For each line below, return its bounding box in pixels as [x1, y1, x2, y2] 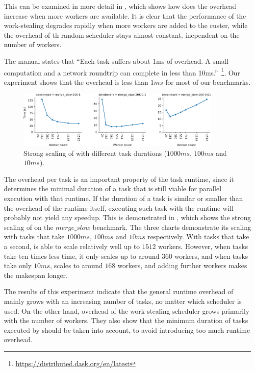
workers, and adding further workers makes [117, 260, 247, 271]
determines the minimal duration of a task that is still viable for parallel [4, 183, 222, 194]
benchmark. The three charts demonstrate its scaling [92, 222, 251, 232]
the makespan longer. [4, 270, 68, 280]
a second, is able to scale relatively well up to [4, 241, 140, 251]
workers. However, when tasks [158, 241, 248, 251]
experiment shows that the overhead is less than [4, 76, 149, 87]
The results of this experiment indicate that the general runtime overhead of [4, 286, 233, 297]
